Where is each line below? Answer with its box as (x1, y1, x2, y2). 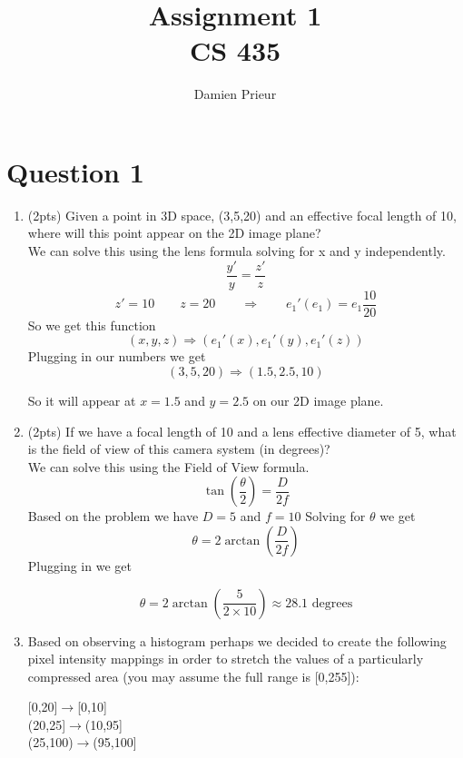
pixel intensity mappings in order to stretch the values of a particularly (27, 649, 424, 668)
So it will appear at (27, 390, 136, 409)
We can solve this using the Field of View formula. (27, 457, 310, 476)
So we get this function (27, 315, 156, 334)
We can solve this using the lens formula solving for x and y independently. (27, 241, 446, 261)
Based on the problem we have (27, 507, 199, 526)
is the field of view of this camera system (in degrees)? (27, 439, 330, 458)
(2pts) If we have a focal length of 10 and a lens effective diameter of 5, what (27, 421, 457, 440)
